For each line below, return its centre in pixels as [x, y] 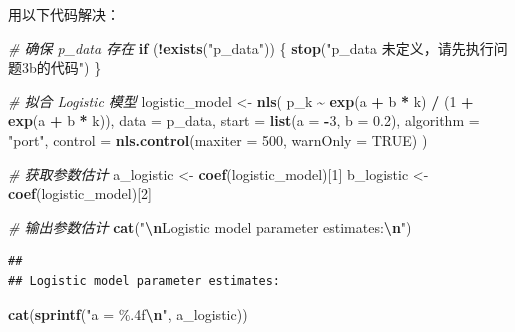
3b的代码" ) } [61, 67]
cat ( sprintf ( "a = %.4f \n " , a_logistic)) [128, 313]
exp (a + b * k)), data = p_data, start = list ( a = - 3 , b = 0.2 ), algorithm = [244, 120]
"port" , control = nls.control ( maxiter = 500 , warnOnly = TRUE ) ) [218, 139]
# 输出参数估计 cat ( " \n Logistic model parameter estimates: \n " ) [210, 226]
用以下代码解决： [64, 14]
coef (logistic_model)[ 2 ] [80, 193]
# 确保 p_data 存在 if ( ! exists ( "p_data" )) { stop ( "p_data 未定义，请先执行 [251, 47]
